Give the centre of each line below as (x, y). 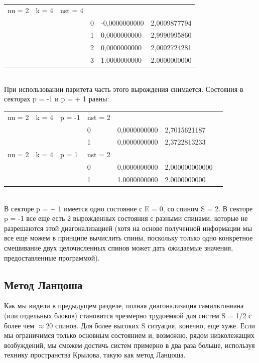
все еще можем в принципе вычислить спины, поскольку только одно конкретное (128, 238)
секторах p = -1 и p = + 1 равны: (57, 99)
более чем (19, 325)
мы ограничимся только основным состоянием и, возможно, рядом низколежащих (129, 335)
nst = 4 (72, 10)
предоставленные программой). (52, 257)
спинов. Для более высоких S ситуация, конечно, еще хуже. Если (155, 325)
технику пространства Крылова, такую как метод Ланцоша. (95, 355)
